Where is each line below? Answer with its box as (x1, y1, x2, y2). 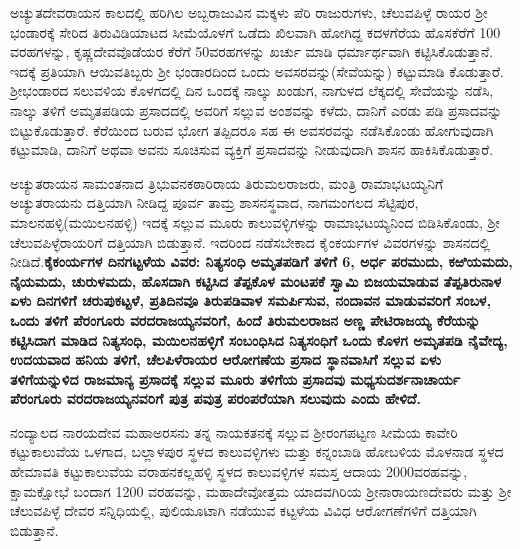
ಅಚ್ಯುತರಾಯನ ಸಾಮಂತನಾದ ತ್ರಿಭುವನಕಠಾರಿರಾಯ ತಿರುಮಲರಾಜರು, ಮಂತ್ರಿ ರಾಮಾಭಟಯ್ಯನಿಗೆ (10, 172, 444, 193)
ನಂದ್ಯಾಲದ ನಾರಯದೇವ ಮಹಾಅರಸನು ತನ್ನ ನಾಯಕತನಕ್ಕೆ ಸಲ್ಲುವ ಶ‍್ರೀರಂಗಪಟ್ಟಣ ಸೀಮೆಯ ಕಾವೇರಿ (10, 421, 458, 442)
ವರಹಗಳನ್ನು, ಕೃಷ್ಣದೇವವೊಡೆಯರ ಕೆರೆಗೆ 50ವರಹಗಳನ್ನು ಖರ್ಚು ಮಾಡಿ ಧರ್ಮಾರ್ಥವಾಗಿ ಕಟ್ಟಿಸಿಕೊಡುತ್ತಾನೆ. (10, 41, 494, 62)
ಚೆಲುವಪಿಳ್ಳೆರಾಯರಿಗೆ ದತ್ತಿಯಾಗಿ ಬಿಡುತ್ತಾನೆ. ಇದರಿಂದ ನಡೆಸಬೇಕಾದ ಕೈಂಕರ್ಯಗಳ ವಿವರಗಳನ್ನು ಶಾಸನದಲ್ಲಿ (10, 231, 491, 252)
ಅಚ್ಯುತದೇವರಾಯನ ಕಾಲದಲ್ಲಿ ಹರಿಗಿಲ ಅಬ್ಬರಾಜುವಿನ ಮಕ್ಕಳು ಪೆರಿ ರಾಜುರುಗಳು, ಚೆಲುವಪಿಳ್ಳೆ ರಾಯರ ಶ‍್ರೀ (10, 2, 488, 22)
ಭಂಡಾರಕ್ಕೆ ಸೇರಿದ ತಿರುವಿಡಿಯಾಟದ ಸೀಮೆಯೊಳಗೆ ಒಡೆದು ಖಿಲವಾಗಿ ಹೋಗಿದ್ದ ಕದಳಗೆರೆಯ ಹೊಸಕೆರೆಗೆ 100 (10, 21, 501, 42)
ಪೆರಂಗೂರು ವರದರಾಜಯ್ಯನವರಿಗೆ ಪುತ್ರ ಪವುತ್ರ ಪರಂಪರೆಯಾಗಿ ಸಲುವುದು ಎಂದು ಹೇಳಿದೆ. (10, 388, 421, 409)
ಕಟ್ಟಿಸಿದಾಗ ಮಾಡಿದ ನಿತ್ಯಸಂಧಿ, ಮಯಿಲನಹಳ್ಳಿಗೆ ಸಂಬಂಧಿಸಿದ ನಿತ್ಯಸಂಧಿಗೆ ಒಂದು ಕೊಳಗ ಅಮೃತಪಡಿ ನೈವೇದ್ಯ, (10, 329, 508, 350)
